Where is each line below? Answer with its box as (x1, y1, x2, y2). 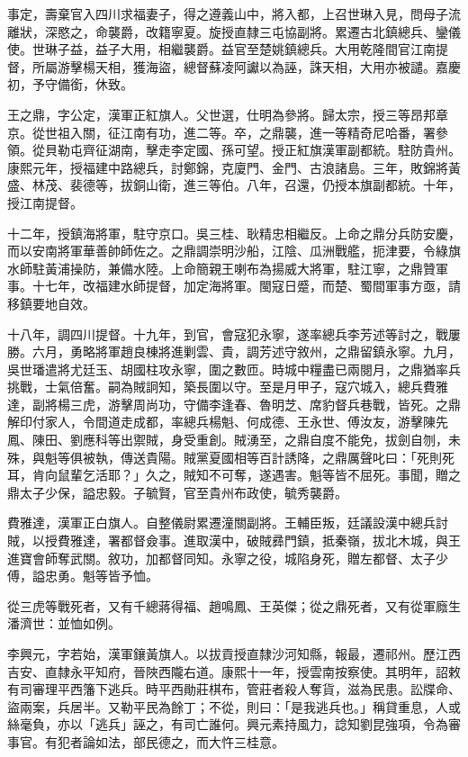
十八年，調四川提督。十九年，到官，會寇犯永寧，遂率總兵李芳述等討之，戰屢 (7, 324, 461, 343)
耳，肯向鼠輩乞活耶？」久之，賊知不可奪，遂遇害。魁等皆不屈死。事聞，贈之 (7, 465, 461, 484)
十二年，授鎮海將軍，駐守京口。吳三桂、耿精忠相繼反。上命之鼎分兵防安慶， (7, 223, 461, 242)
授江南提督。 (7, 193, 83, 212)
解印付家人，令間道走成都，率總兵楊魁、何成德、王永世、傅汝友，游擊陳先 (7, 412, 448, 431)
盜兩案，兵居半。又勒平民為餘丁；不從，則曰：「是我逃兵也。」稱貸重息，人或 (7, 697, 461, 716)
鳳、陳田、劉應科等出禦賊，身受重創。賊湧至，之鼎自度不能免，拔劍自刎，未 (7, 430, 461, 449)
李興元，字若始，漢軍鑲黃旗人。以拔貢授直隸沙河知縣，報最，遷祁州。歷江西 (7, 644, 461, 662)
